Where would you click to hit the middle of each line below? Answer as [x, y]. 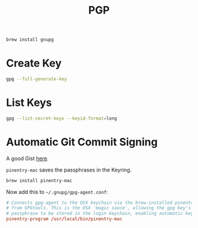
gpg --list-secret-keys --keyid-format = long [62, 118]
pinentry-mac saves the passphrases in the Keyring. [69, 170]
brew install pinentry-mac [39, 180]
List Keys [29, 103]
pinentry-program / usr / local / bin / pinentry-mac [64, 219]
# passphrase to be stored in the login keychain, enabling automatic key [100, 214]
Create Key [34, 63]
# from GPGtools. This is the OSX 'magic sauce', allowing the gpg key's [99, 208]
